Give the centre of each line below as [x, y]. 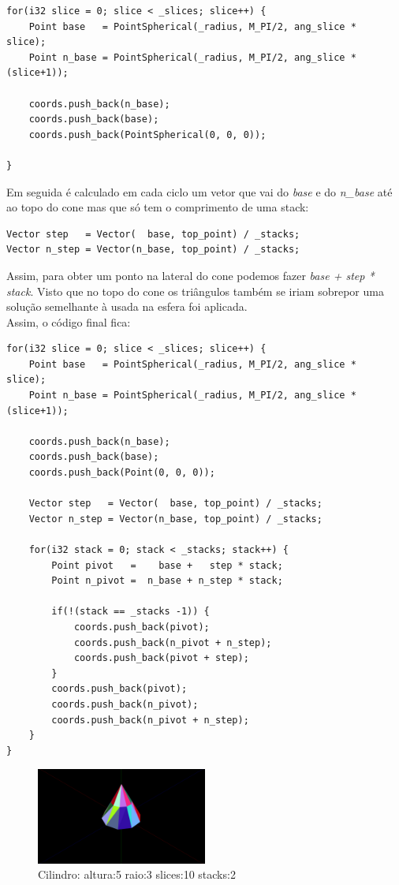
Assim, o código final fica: [69, 321]
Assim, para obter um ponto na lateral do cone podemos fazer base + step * [190, 275]
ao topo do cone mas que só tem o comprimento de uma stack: [158, 207]
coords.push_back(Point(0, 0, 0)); [122, 473]
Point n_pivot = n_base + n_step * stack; [167, 581]
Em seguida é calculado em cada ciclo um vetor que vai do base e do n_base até [199, 191]
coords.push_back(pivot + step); [161, 658]
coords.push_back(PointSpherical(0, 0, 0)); [147, 134]
